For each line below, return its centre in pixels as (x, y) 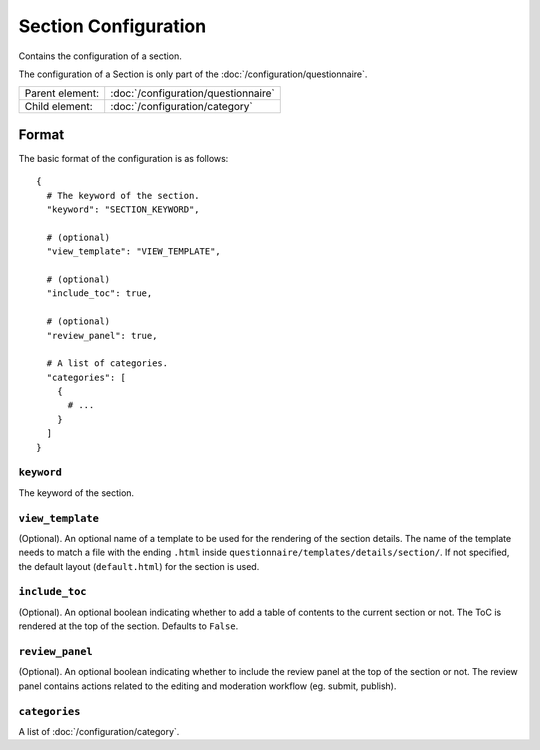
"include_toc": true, (99, 293)
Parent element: (62, 93)
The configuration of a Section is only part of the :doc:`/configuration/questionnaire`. (193, 74)
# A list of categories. (107, 363)
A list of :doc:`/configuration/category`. (99, 731)
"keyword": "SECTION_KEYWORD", (123, 209)
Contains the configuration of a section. (100, 56)
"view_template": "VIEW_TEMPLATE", (134, 251)
